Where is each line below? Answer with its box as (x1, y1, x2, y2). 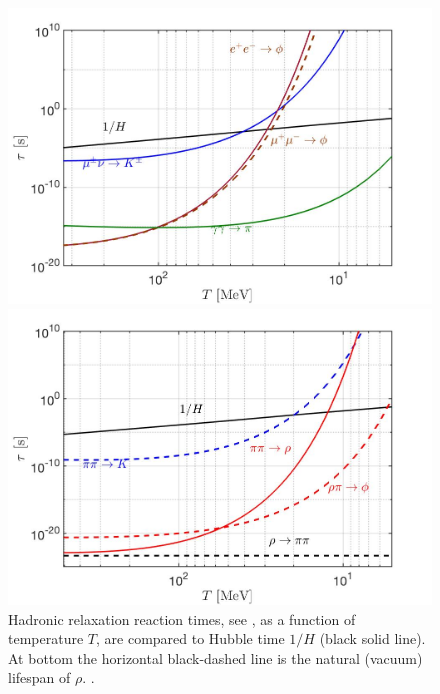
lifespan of (8, 667, 71, 688)
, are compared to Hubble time (96, 628, 285, 649)
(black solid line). (319, 628, 426, 649)
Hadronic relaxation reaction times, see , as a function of (8, 608, 356, 629)
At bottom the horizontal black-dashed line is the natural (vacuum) (8, 647, 423, 668)
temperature (8, 628, 84, 649)
